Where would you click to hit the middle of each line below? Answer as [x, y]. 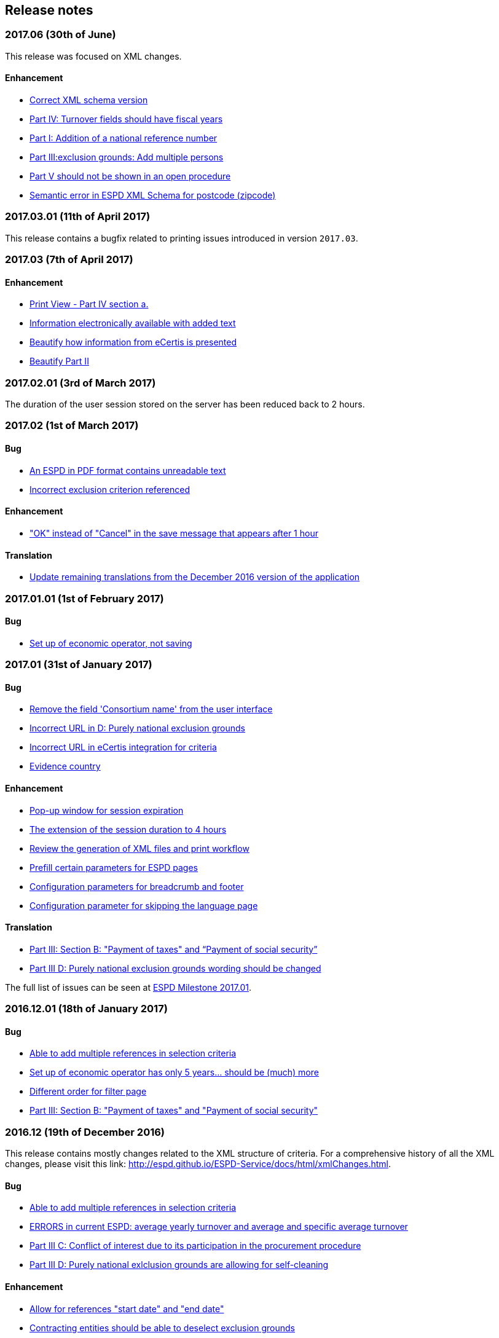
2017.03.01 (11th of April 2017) [78, 217]
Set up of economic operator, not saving [111, 643]
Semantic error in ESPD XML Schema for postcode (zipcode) [153, 195]
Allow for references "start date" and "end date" [127, 1308]
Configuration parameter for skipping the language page [144, 905]
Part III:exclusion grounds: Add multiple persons [127, 157]
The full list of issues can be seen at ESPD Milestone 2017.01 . [128, 987]
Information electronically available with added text [133, 323]
